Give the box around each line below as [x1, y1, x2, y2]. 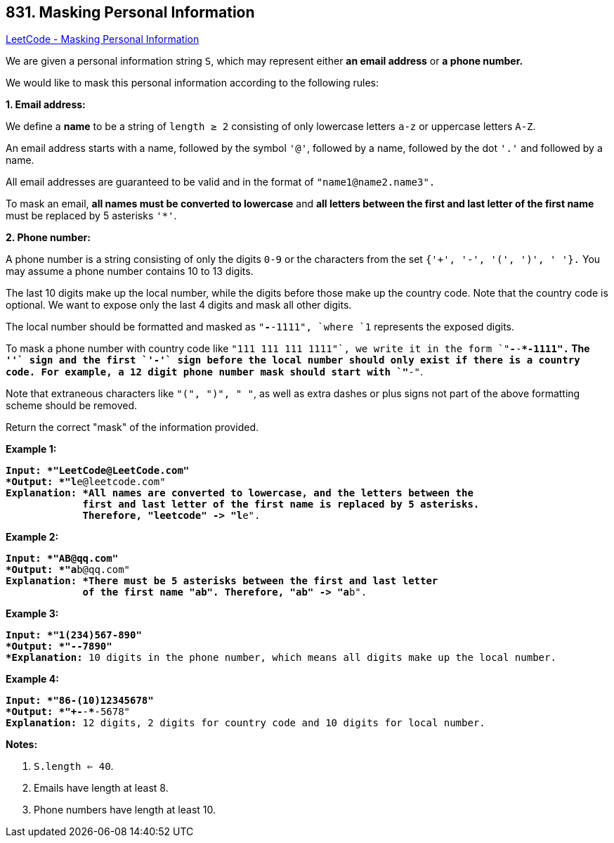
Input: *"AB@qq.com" [6, 553, 119, 565]
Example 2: [6, 531, 59, 543]
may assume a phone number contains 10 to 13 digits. [6, 265, 254, 278]
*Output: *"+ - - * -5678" [6, 706, 131, 718]
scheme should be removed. [6, 399, 138, 412]
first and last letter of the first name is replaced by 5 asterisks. [82, 498, 480, 510]
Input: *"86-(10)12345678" [6, 695, 154, 707]
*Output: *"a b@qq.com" [6, 564, 131, 576]
